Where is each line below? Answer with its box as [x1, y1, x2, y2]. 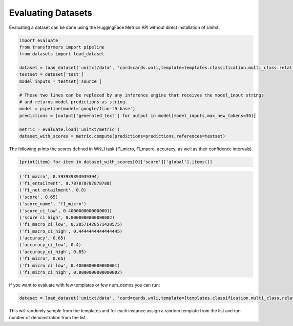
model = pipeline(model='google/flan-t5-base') [19, 106, 135, 112]
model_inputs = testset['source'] [19, 78, 102, 84]
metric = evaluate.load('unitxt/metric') [19, 126, 120, 132]
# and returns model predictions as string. [19, 99, 128, 105]
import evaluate [19, 37, 59, 43]
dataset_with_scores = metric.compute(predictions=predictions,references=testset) [19, 134, 226, 139]
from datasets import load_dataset [19, 51, 105, 57]
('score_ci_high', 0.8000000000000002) [19, 214, 115, 220]
